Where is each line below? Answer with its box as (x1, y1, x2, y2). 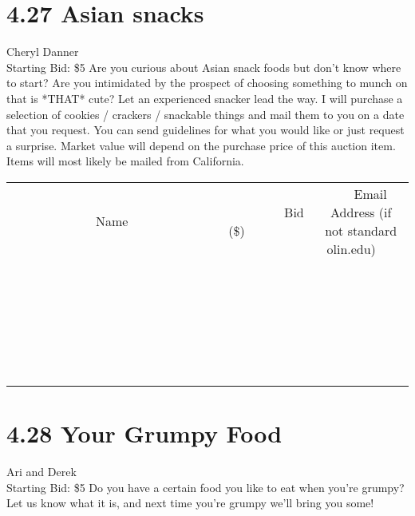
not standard (325, 220, 397, 240)
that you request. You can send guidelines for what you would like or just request (6, 121, 405, 138)
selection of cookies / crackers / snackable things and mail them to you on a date (6, 105, 405, 122)
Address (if (330, 202, 392, 221)
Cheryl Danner (6, 43, 79, 60)
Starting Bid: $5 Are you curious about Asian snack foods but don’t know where (6, 58, 401, 75)
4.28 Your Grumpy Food (6, 417, 283, 450)
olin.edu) (326, 239, 376, 258)
